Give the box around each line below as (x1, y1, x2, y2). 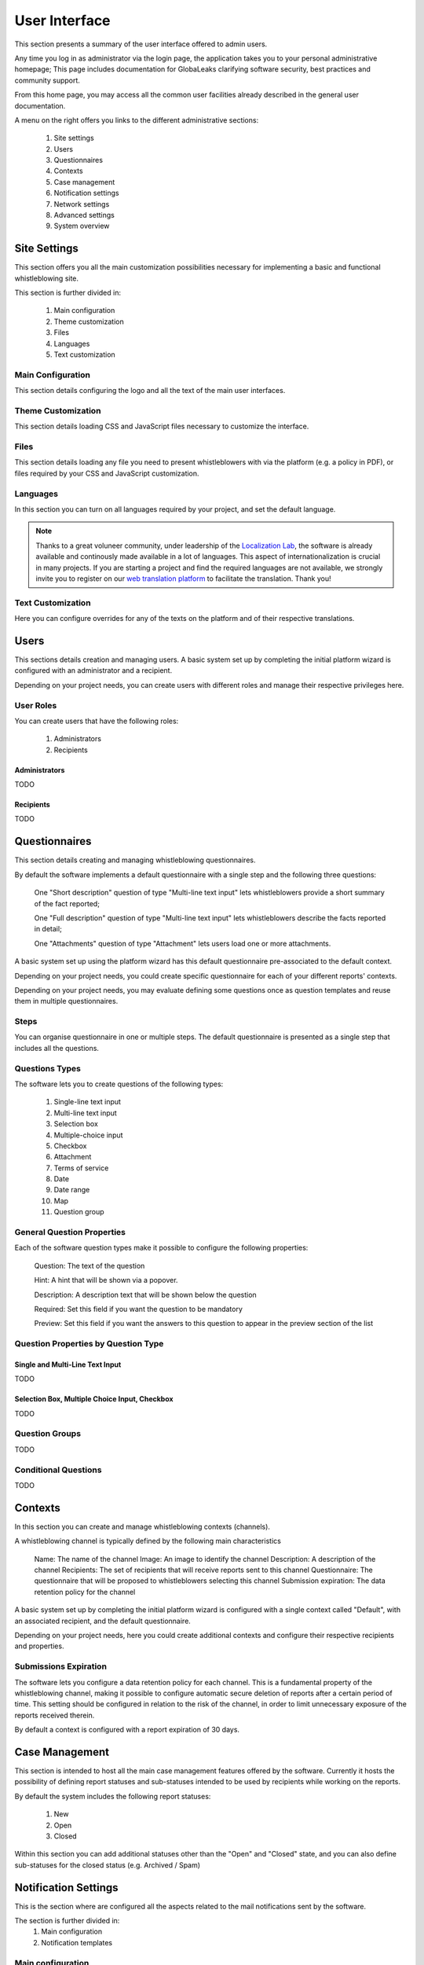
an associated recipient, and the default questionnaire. (14, 1616, 192, 1625)
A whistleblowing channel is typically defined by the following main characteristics (14, 1537, 282, 1546)
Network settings (53, 199, 110, 208)
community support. (14, 75, 80, 85)
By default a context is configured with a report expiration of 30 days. (14, 1725, 239, 1735)
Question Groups (14, 1428, 82, 1439)
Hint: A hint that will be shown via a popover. (34, 1276, 178, 1285)
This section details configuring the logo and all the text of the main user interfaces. (14, 386, 286, 395)
